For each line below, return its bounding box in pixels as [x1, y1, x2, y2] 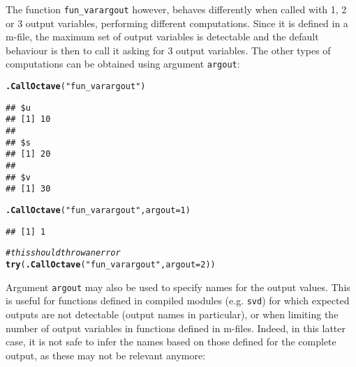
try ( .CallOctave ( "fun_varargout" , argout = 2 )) [6, 259, 216, 270]
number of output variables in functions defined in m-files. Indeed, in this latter [6, 320, 346, 335]
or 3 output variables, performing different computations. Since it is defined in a [6, 15, 348, 30]
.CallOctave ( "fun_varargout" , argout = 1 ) [6, 205, 191, 215]
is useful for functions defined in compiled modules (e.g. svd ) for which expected [6, 293, 350, 308]
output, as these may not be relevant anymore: [6, 348, 206, 362]
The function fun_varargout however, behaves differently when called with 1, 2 [6, 2, 347, 16]
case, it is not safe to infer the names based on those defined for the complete [6, 334, 336, 349]
